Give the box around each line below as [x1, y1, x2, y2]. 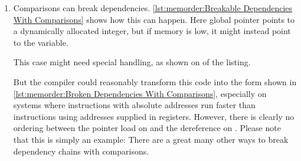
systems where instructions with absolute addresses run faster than [13, 99, 256, 111]
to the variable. [13, 36, 68, 48]
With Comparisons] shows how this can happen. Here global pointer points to [13, 13, 295, 25]
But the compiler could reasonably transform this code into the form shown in [13, 75, 297, 88]
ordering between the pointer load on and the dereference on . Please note [13, 122, 281, 134]
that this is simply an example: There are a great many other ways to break [13, 133, 289, 145]
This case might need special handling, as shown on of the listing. [13, 56, 251, 68]
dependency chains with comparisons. [13, 145, 149, 157]
